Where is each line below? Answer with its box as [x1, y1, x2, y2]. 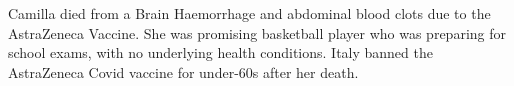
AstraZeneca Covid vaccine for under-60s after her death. [8, 61, 359, 82]
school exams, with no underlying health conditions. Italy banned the [8, 42, 433, 63]
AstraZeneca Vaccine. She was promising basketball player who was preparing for [8, 22, 506, 43]
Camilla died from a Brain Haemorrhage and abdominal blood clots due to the [8, 3, 491, 23]
